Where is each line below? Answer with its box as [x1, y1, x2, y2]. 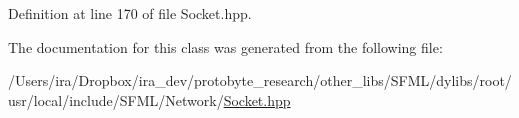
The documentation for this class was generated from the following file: [8, 36, 443, 57]
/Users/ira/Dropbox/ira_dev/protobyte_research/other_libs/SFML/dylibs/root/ [8, 70, 512, 91]
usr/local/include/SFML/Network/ [8, 89, 224, 110]
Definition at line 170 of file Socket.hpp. [8, 3, 252, 23]
